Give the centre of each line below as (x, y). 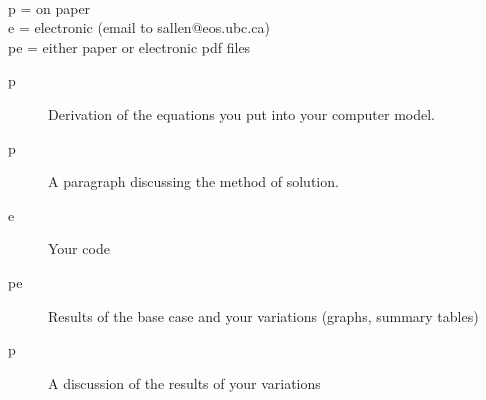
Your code (79, 248)
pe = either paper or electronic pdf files (129, 46)
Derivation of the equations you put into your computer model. (241, 113)
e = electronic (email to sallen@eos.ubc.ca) (139, 27)
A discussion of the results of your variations (184, 382)
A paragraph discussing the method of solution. (193, 181)
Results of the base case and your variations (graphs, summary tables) (263, 315)
